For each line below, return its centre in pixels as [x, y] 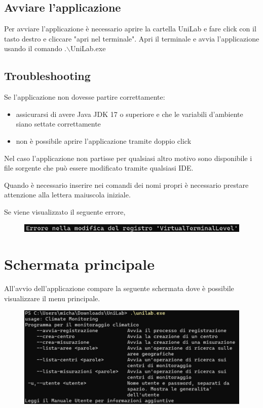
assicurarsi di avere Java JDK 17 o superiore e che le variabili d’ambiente [129, 114]
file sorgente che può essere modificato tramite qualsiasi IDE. [99, 168]
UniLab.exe [88, 48]
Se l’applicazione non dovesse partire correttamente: [85, 97]
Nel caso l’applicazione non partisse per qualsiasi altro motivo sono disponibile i [128, 158]
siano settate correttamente [58, 124]
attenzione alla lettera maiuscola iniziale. [67, 195]
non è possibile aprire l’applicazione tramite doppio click [104, 140]
